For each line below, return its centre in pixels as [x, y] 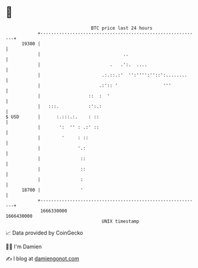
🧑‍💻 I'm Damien [24, 247]
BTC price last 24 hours [122, 28]
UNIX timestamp [120, 221]
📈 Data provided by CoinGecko [44, 233]
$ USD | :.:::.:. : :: [52, 117]
